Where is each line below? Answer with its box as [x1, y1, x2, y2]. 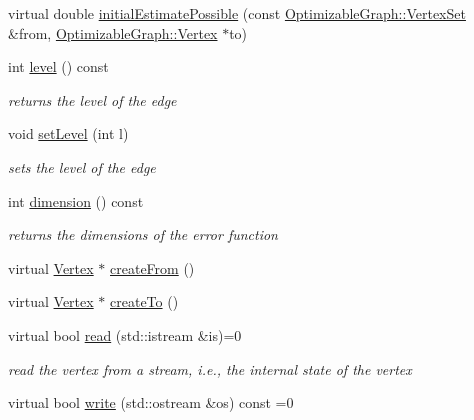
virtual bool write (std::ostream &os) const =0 [8, 392, 294, 413]
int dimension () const [8, 190, 144, 211]
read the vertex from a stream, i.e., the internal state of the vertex [8, 358, 412, 379]
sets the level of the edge [8, 156, 156, 177]
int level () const [8, 56, 109, 77]
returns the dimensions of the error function [8, 224, 278, 245]
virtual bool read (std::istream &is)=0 [8, 324, 242, 345]
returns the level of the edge [8, 89, 177, 110]
